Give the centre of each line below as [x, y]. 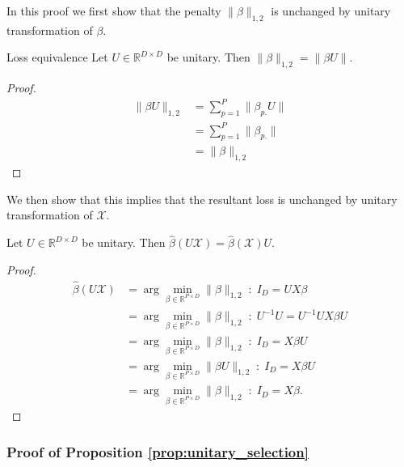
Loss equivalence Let [57, 57]
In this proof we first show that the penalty [114, 11]
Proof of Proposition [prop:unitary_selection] [158, 451]
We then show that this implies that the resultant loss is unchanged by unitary [202, 199]
